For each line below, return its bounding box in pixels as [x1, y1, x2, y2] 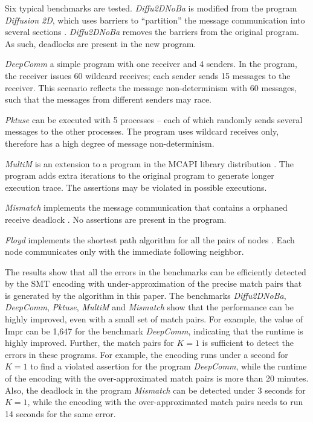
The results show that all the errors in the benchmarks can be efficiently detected [5, 265, 306, 278]
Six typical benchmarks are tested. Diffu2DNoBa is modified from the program [5, 2, 297, 14]
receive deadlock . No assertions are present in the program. [5, 213, 227, 225]
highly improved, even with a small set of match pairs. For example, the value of [5, 313, 303, 325]
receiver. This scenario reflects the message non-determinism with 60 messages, [5, 81, 297, 94]
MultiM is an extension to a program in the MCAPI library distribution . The [5, 157, 294, 170]
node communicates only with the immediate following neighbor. [5, 245, 244, 258]
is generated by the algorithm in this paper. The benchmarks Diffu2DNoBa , [5, 289, 286, 301]
